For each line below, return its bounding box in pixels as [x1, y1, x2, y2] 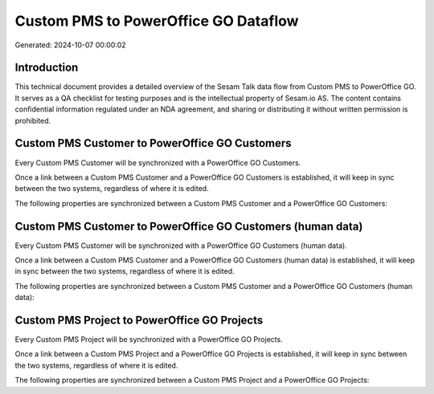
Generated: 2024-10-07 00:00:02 [14, 40, 126, 50]
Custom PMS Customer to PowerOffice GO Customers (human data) [14, 219, 363, 233]
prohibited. [14, 116, 51, 125]
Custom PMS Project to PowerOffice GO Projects [14, 313, 264, 327]
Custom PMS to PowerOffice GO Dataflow [14, 12, 299, 30]
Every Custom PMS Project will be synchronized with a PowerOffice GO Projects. [14, 335, 283, 344]
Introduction [14, 61, 79, 75]
